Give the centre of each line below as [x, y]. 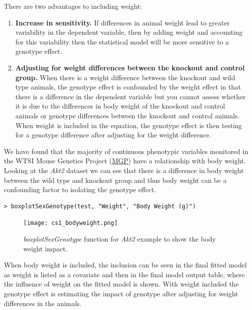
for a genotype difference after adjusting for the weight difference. [113, 135]
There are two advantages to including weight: [73, 6]
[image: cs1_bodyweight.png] [71, 223]
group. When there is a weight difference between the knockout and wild [125, 77]
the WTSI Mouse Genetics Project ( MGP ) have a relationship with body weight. [125, 161]
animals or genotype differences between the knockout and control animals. [127, 115]
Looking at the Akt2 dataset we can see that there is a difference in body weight [124, 170]
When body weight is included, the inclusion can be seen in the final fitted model [126, 265]
